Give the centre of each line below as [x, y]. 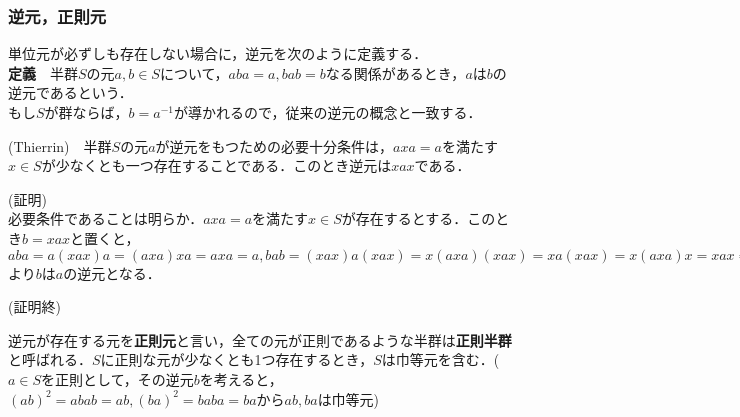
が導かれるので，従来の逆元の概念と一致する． [327, 112]
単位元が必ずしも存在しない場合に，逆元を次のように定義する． [218, 53]
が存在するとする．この [418, 218]
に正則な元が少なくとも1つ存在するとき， [237, 359]
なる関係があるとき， [395, 72]
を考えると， [241, 378]
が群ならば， [86, 112]
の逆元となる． [112, 272]
